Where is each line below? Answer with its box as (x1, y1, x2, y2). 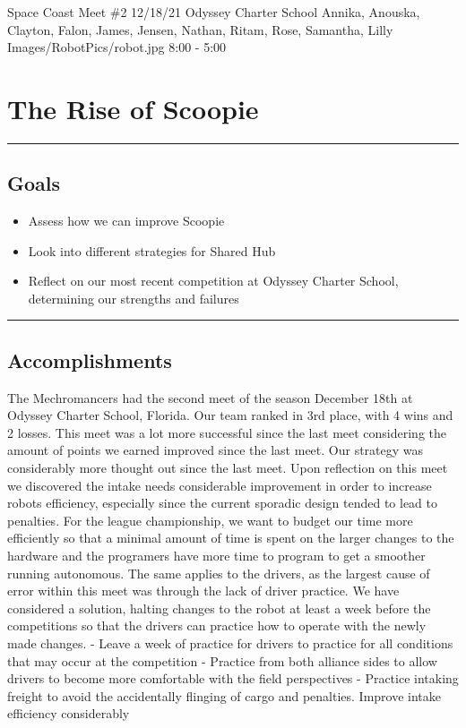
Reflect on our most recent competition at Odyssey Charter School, (28, 271, 399, 290)
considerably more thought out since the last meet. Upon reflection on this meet (7, 458, 448, 477)
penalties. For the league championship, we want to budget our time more (7, 510, 413, 529)
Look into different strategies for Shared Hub (28, 241, 276, 260)
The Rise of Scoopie (7, 90, 259, 126)
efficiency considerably (7, 704, 130, 723)
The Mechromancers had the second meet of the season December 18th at (7, 388, 413, 407)
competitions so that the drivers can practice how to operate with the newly (7, 616, 427, 635)
